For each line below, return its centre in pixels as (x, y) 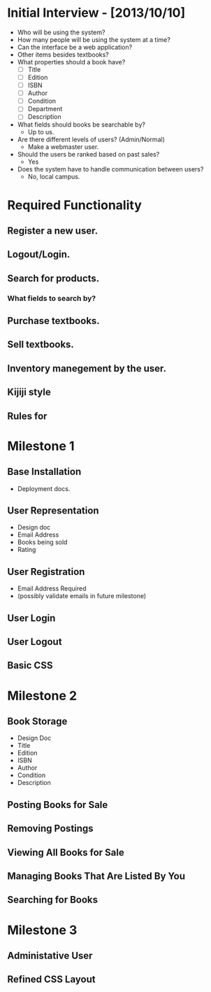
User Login (31, 618)
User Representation (53, 511)
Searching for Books (53, 900)
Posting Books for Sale (58, 805)
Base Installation (44, 472)
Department (45, 109)
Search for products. (53, 278)
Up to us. (41, 132)
